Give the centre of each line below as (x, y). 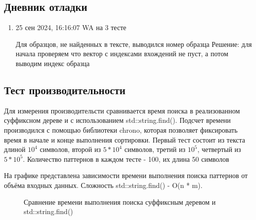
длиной (15, 149)
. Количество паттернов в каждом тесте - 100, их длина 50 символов (126, 159)
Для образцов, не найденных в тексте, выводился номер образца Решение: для (134, 44)
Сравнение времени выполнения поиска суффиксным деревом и (120, 202)
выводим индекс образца (53, 63)
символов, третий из (155, 149)
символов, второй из (70, 149)
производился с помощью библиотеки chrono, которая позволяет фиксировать (121, 129)
